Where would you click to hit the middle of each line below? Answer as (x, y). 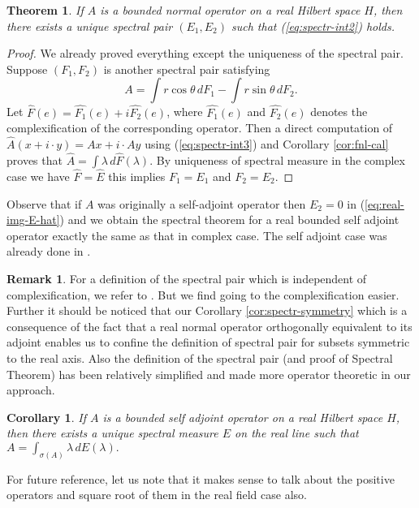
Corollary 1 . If (46, 417)
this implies (137, 177)
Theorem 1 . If (45, 10)
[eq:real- (384, 203)
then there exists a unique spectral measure (112, 433)
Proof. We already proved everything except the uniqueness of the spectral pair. (205, 53)
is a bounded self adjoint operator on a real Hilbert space (243, 417)
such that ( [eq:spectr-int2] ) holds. (313, 26)
